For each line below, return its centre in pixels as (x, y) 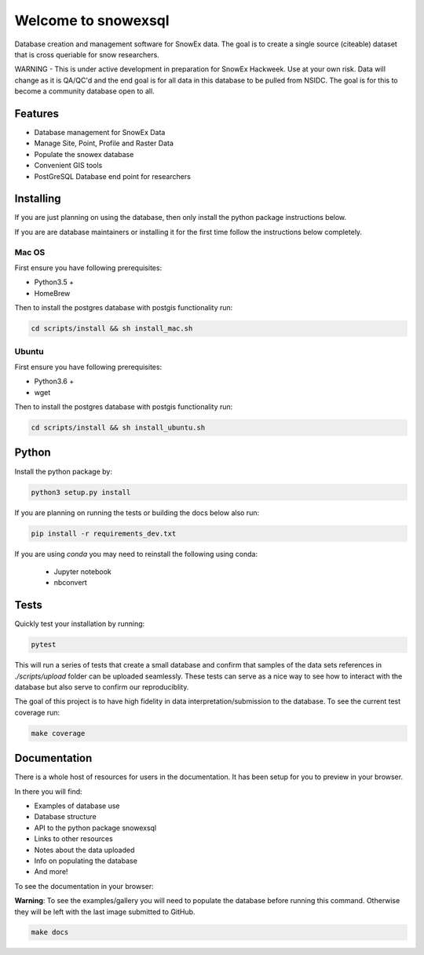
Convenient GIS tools (68, 166)
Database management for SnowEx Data (100, 133)
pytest (44, 645)
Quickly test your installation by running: (80, 624)
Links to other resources (73, 839)
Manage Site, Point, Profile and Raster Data (104, 143)
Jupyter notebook (82, 571)
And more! (51, 872)
